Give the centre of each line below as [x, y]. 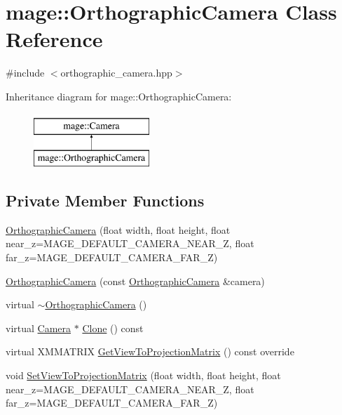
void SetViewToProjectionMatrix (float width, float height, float [143, 375]
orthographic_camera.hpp [116, 73]
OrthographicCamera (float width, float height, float [118, 229]
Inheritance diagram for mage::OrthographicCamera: [119, 96]
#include [25, 73]
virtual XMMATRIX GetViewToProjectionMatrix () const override [150, 351]
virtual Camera [39, 328]
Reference [54, 39]
